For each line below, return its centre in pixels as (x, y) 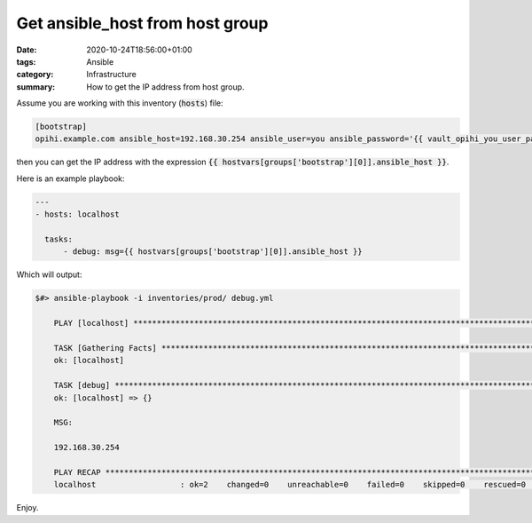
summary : (36, 87)
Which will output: (49, 274)
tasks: (59, 239)
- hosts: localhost (77, 214)
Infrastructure (111, 75)
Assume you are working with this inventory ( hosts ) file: (120, 103)
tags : (26, 61)
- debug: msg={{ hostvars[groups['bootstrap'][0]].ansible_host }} (213, 252)
